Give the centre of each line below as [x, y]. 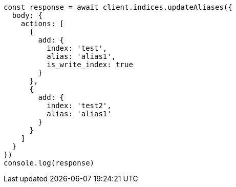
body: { [27, 15]
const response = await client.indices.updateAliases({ [118, 7]
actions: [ [42, 24]
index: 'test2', [79, 106]
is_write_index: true [90, 65]
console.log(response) [49, 163]
